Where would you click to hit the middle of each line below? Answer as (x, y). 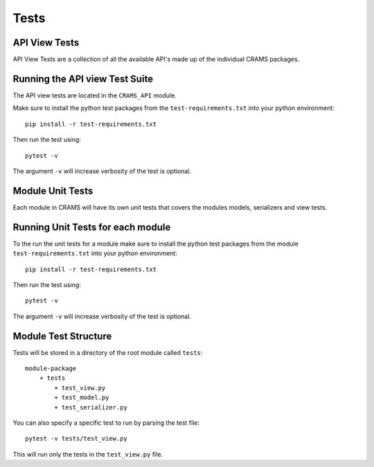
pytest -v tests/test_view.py (77, 439)
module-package (51, 368)
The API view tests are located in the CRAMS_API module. (95, 95)
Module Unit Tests (53, 191)
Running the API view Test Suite (83, 79)
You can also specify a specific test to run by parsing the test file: (106, 423)
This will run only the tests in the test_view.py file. (88, 454)
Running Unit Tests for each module (92, 227)
